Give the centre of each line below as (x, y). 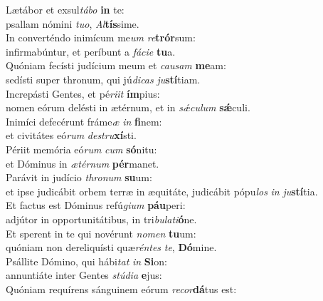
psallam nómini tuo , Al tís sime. (73, 23)
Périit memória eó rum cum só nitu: (81, 149)
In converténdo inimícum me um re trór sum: (101, 37)
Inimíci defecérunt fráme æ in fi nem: (84, 121)
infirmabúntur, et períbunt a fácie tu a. (91, 51)
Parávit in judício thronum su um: (79, 177)
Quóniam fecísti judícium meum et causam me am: (116, 65)
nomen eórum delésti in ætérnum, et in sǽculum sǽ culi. (128, 107)
